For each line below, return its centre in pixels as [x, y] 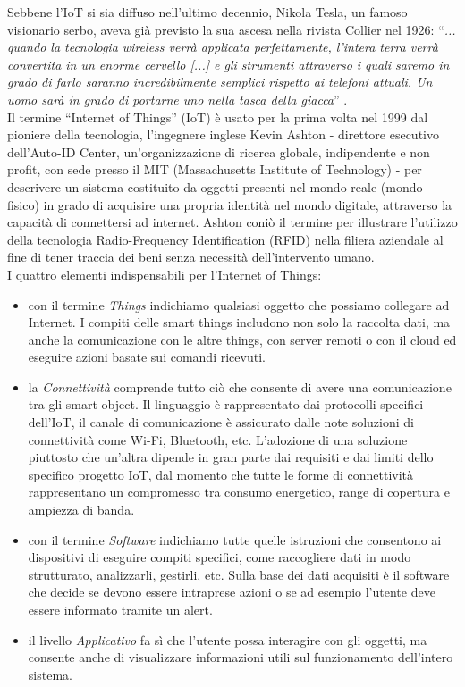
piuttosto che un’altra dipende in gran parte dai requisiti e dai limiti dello [231, 457]
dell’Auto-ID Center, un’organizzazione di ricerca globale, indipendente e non [219, 151]
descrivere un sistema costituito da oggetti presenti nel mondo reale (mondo [215, 186]
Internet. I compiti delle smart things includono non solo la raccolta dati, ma [239, 322]
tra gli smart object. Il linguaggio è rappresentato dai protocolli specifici [226, 404]
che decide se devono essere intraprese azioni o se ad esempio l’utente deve [232, 592]
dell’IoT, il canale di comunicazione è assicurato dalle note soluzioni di [221, 422]
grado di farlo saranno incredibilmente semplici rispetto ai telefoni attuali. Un [220, 82]
